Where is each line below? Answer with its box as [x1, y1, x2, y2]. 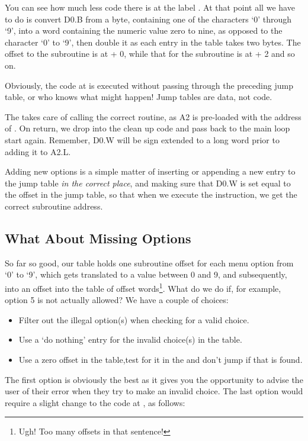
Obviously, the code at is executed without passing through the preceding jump [5, 79, 293, 91]
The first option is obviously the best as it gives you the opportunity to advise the [5, 373, 303, 385]
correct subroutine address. [5, 199, 103, 212]
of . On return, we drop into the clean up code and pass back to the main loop [5, 122, 290, 134]
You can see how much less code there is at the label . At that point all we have [5, 1, 295, 13]
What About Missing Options [5, 228, 191, 247]
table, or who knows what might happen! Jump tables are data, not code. [5, 91, 272, 103]
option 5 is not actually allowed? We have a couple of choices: [5, 294, 229, 306]
